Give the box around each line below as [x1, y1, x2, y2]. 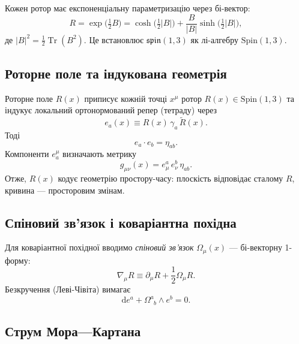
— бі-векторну [229, 241, 282, 254]
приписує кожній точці [84, 92, 168, 104]
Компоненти [5, 147, 49, 160]
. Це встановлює [83, 33, 143, 46]
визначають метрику [62, 147, 137, 160]
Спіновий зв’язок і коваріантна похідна [5, 213, 237, 231]
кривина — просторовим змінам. [5, 183, 125, 196]
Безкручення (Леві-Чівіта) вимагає [5, 283, 131, 295]
